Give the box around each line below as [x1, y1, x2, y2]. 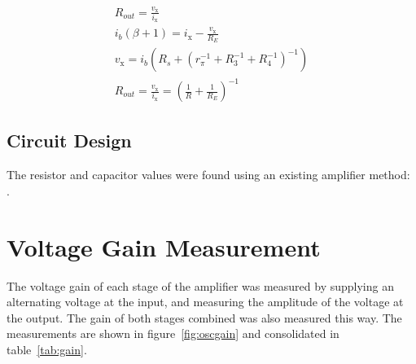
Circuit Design [7, 128, 132, 153]
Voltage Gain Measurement [7, 230, 321, 263]
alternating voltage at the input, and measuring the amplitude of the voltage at [7, 293, 404, 310]
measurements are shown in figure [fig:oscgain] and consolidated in [7, 325, 339, 342]
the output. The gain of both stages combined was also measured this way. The [7, 309, 402, 326]
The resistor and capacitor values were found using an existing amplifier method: [7, 166, 410, 183]
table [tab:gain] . [7, 340, 87, 357]
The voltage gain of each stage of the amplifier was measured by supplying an [7, 277, 394, 294]
